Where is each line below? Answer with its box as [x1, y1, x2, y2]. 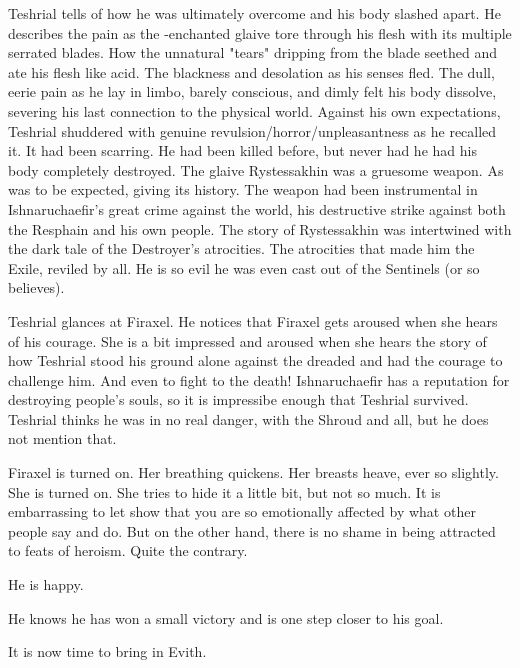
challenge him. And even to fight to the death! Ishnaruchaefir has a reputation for [8, 369, 510, 390]
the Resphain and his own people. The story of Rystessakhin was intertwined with [8, 218, 512, 239]
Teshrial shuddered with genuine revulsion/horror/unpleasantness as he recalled [8, 120, 497, 141]
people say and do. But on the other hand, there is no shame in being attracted [8, 520, 496, 541]
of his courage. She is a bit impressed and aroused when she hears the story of [8, 330, 487, 351]
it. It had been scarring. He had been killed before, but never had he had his [8, 140, 477, 161]
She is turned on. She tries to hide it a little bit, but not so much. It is [8, 481, 441, 502]
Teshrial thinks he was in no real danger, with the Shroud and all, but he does [8, 408, 489, 429]
